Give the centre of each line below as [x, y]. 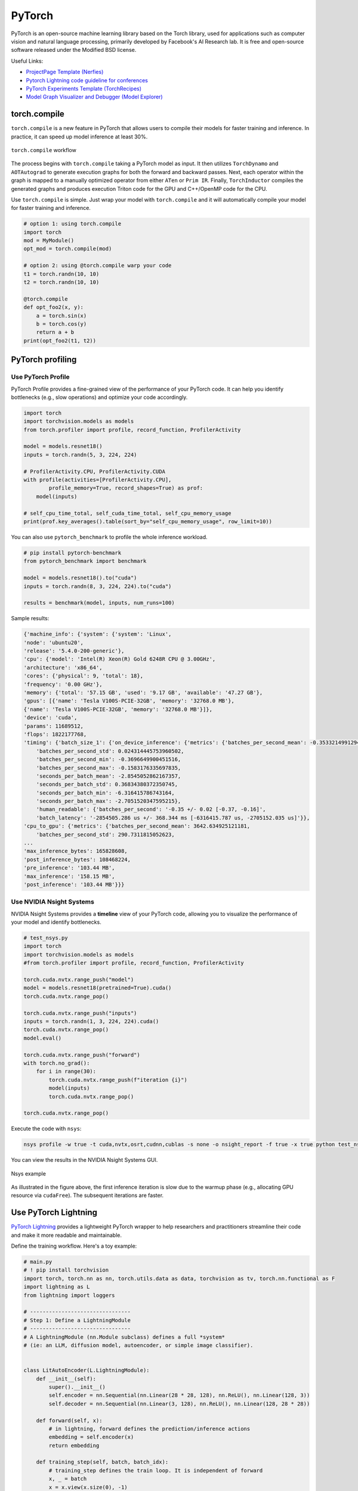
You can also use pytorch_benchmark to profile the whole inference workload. [109, 537]
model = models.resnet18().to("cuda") [80, 578]
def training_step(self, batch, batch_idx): [102, 1462]
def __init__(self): [66, 1379]
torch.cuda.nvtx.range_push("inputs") [80, 1013]
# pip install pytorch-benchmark [72, 553]
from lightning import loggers [70, 1295]
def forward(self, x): [69, 1420]
